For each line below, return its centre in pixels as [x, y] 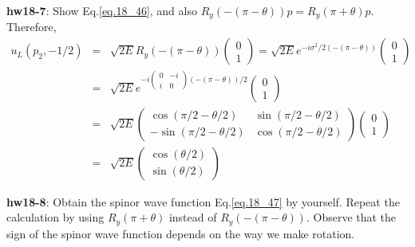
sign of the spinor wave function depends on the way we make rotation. [181, 233]
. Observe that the [351, 217]
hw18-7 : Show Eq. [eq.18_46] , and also [102, 10]
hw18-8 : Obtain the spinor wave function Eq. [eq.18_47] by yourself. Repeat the [203, 201]
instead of [193, 217]
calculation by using [55, 217]
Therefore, [32, 27]
